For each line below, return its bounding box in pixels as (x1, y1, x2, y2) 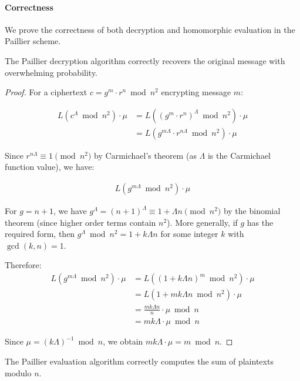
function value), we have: (5, 161, 95, 173)
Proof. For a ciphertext (5, 86, 87, 98)
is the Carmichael (207, 149, 271, 161)
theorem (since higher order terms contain (5, 216, 156, 228)
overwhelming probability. (5, 66, 98, 78)
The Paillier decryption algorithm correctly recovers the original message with (5, 54, 285, 66)
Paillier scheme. (5, 35, 61, 47)
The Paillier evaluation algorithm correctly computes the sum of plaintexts (5, 355, 274, 367)
